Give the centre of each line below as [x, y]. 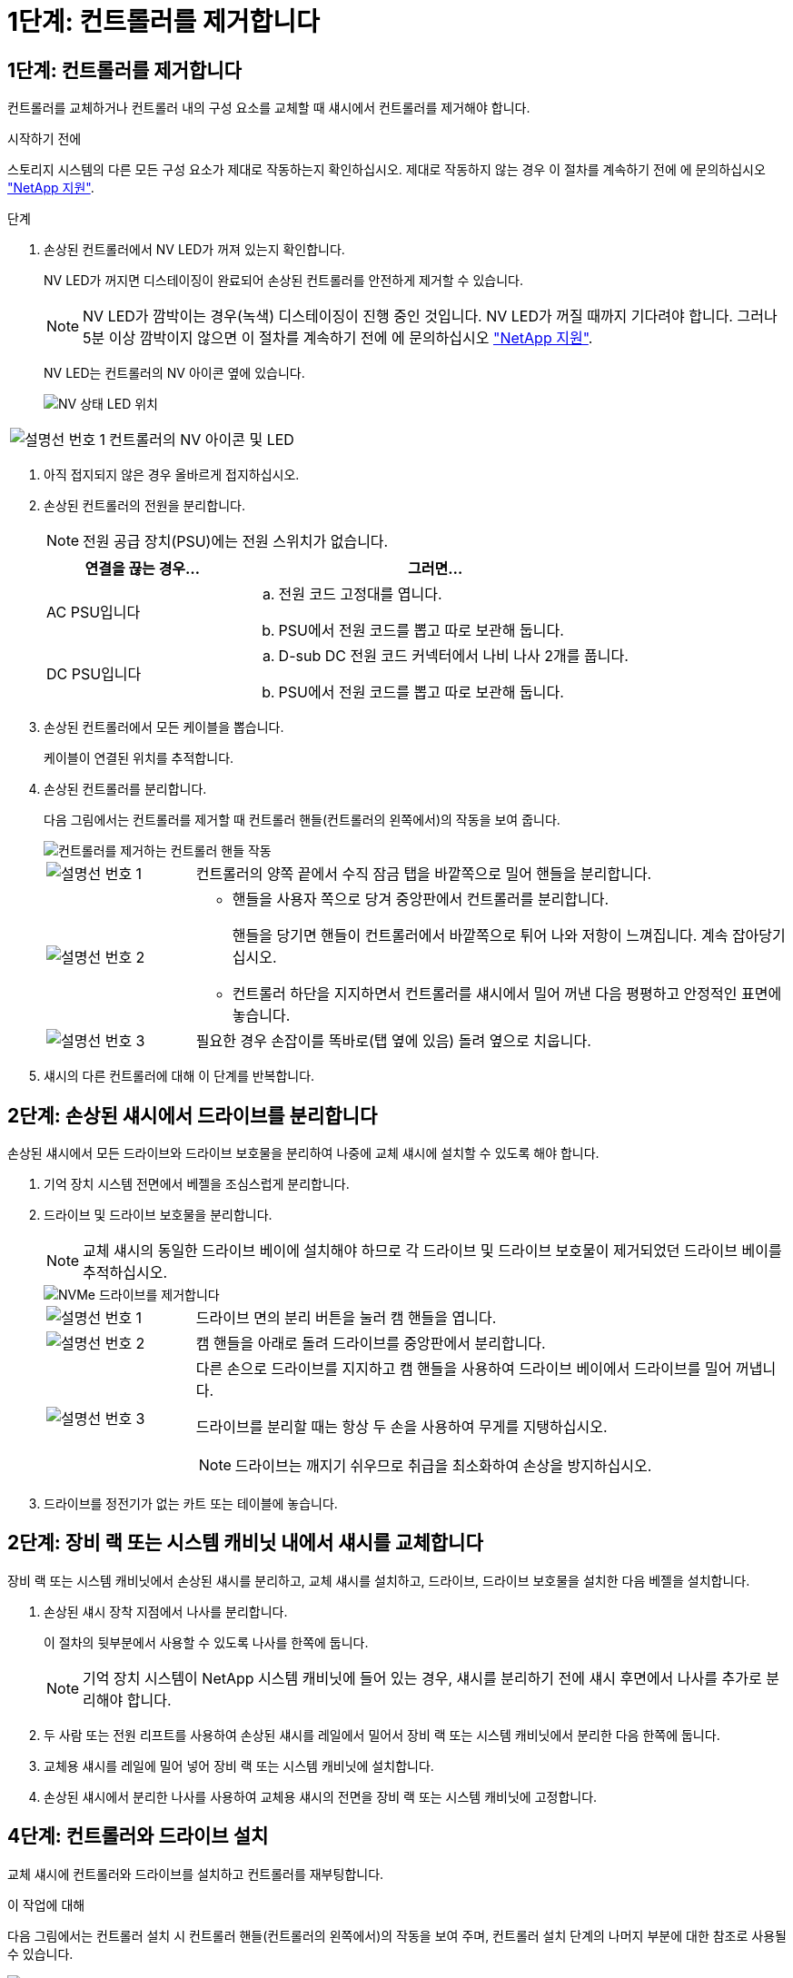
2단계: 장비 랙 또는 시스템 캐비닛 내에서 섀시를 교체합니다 [245, 1543]
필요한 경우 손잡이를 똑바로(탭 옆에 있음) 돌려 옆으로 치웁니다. [393, 1041]
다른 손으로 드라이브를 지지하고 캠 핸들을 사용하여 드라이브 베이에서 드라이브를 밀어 [464, 1369]
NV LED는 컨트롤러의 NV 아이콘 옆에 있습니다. [174, 373]
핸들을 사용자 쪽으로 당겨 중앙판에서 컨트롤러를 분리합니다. [421, 900]
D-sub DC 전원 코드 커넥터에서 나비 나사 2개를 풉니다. [453, 656]
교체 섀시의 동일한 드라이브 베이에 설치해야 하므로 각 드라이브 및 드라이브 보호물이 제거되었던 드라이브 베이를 [432, 1251]
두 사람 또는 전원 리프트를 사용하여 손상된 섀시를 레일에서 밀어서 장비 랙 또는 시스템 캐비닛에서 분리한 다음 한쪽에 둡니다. [382, 1735]
